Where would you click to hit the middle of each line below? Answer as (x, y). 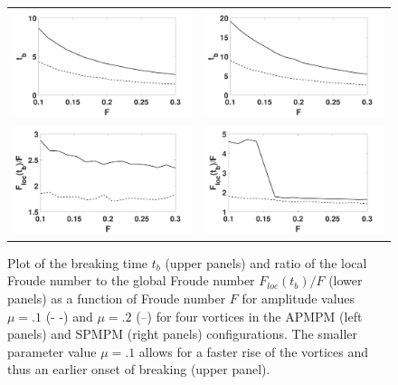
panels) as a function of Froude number (117, 298)
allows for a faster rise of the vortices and (254, 351)
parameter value (52, 351)
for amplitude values (298, 298)
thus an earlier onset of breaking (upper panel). (139, 369)
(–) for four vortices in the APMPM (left (249, 316)
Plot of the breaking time (78, 262)
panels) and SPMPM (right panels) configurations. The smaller (183, 334)
